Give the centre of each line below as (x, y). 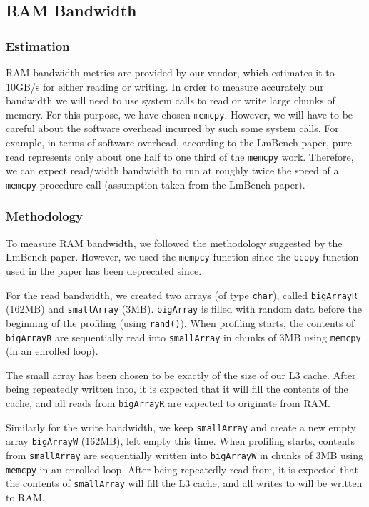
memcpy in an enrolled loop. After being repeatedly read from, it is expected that (182, 469)
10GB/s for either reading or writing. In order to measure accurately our (165, 86)
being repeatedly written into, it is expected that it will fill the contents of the (177, 389)
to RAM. (25, 497)
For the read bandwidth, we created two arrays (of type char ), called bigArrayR (182, 295)
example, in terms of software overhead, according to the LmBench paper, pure (179, 142)
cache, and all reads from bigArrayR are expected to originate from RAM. (168, 403)
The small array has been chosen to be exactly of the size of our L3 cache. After (181, 375)
